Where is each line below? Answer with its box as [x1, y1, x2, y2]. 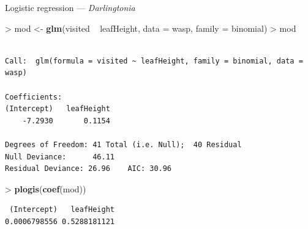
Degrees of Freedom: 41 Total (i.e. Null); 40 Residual [5, 140, 242, 149]
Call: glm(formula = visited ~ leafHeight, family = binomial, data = [5, 56, 303, 65]
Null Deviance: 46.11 [5, 152, 115, 161]
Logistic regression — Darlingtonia [5, 1, 135, 13]
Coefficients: [5, 92, 62, 101]
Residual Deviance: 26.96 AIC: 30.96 [5, 164, 172, 173]
